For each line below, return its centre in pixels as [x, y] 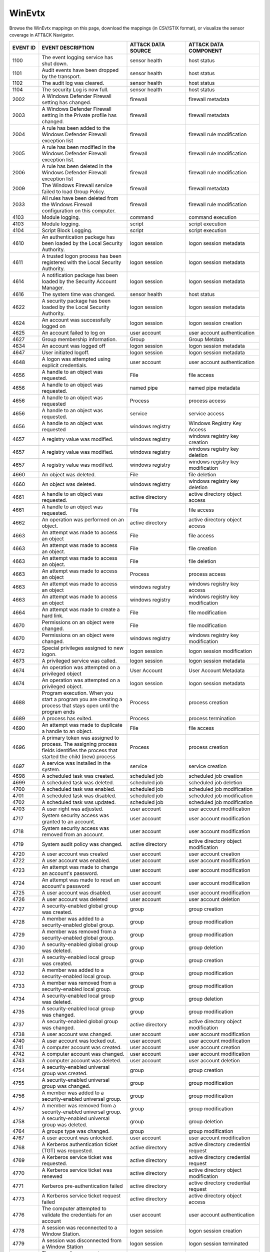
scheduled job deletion [215, 783]
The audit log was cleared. [73, 83]
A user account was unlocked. [77, 1138]
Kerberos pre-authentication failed [82, 1186]
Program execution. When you [77, 693]
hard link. [53, 616]
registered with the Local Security [81, 262]
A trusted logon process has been [82, 256]
